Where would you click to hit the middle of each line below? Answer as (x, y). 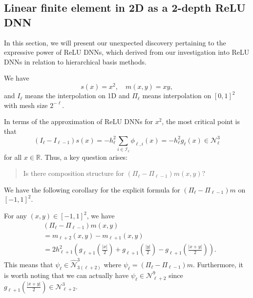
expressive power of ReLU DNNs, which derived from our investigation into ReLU (127, 52)
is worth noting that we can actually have (66, 275)
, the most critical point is (201, 121)
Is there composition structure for (74, 173)
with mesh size (26, 105)
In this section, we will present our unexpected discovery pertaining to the (115, 42)
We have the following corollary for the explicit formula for (92, 189)
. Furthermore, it (218, 264)
